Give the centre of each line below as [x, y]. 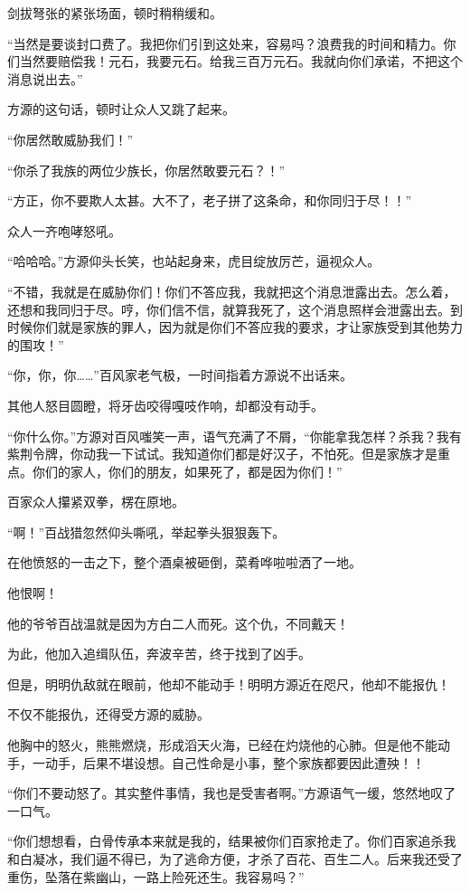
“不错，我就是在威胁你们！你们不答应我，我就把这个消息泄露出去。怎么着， [232, 291]
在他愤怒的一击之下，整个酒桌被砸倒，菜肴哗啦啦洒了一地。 [184, 562]
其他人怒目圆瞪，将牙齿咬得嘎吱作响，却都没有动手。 [165, 405]
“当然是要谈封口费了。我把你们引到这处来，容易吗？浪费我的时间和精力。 [226, 43]
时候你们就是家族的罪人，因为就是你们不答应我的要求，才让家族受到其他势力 [235, 327]
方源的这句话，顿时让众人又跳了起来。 [121, 109]
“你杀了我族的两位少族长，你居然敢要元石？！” [146, 170]
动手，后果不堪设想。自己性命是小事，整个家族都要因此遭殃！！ [235, 762]
